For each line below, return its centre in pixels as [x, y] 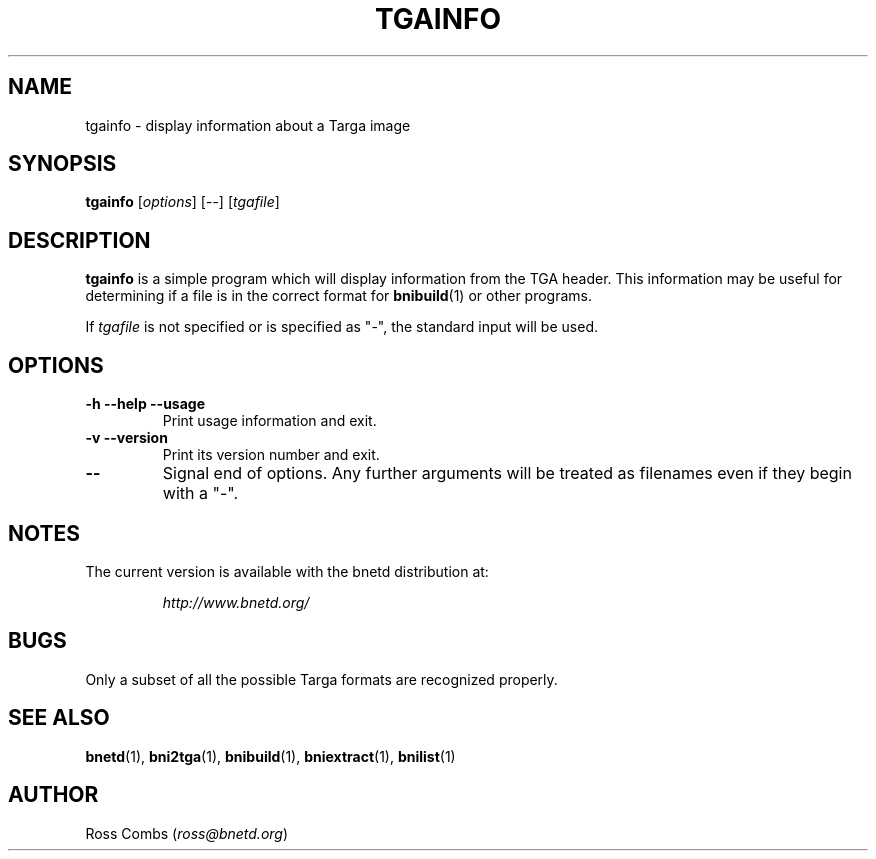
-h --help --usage [145, 404]
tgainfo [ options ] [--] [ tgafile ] [182, 202]
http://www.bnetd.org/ [236, 602]
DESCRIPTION [79, 240]
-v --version [126, 438]
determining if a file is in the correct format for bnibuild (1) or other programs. [339, 296]
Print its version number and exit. [271, 455]
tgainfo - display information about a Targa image [248, 125]
